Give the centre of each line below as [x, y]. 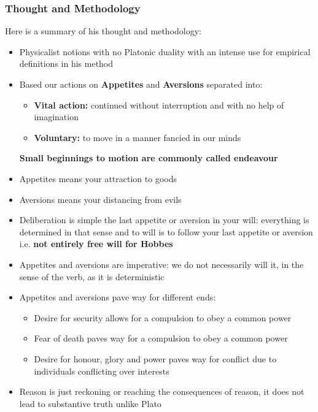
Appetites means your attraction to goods [98, 178]
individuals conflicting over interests [102, 371]
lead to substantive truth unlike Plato [90, 403]
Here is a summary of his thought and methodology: [103, 31]
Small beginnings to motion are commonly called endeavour [149, 158]
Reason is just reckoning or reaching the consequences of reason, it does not [162, 391]
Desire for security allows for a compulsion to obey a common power [163, 317]
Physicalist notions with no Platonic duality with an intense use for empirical [165, 51]
